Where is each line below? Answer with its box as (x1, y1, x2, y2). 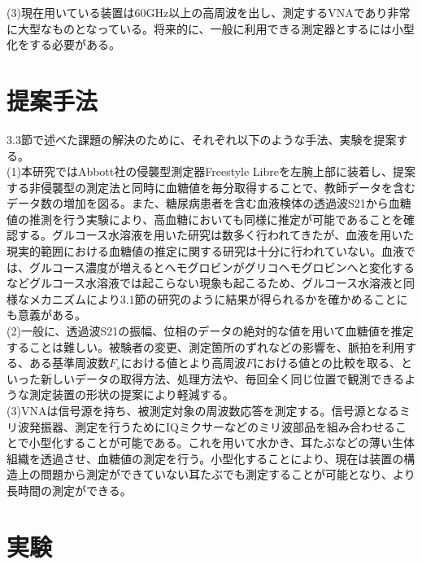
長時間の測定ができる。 (7, 481, 132, 498)
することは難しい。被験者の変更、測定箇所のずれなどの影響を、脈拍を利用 (7, 338, 405, 355)
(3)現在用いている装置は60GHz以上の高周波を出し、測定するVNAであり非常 (7, 4, 411, 20)
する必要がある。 (28, 36, 120, 53)
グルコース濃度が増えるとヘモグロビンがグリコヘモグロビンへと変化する (28, 258, 415, 275)
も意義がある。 (7, 306, 86, 323)
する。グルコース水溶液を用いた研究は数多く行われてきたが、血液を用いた (17, 226, 415, 243)
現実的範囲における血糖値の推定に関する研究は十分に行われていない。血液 (7, 243, 404, 260)
